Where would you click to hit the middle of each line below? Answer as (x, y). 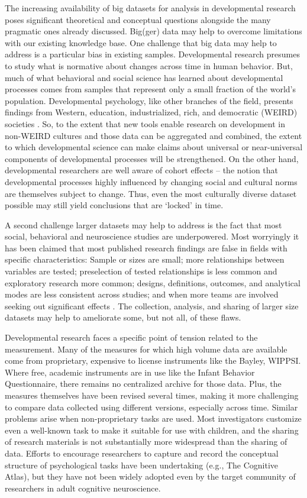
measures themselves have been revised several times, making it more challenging (152, 395)
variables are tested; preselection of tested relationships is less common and (141, 271)
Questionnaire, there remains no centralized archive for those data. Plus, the (143, 384)
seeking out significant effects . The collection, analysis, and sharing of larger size (152, 305)
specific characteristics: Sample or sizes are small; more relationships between (145, 259)
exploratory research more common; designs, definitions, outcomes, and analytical (153, 282)
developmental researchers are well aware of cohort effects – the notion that (141, 170)
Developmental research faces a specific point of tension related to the (131, 337)
